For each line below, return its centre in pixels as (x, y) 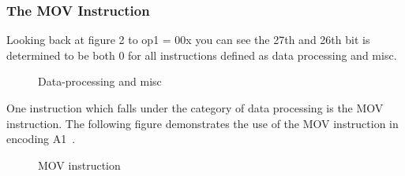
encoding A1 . (41, 139)
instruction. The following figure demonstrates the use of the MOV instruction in (202, 123)
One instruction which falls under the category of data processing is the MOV (195, 108)
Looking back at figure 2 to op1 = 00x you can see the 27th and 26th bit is (188, 40)
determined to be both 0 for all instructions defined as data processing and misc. (202, 55)
